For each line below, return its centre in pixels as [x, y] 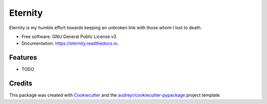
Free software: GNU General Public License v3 [69, 36]
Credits [21, 84]
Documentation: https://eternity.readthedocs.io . [70, 43]
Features [23, 57]
